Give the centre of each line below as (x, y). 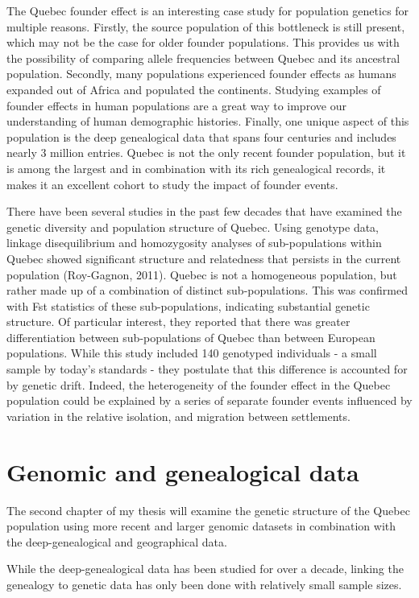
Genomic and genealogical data (183, 471)
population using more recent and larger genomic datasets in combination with (201, 526)
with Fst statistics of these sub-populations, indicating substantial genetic (188, 305)
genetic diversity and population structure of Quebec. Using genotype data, (193, 227)
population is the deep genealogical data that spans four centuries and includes (201, 136)
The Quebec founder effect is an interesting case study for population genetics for (208, 10)
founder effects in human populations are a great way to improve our (176, 105)
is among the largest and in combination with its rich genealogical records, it (196, 168)
